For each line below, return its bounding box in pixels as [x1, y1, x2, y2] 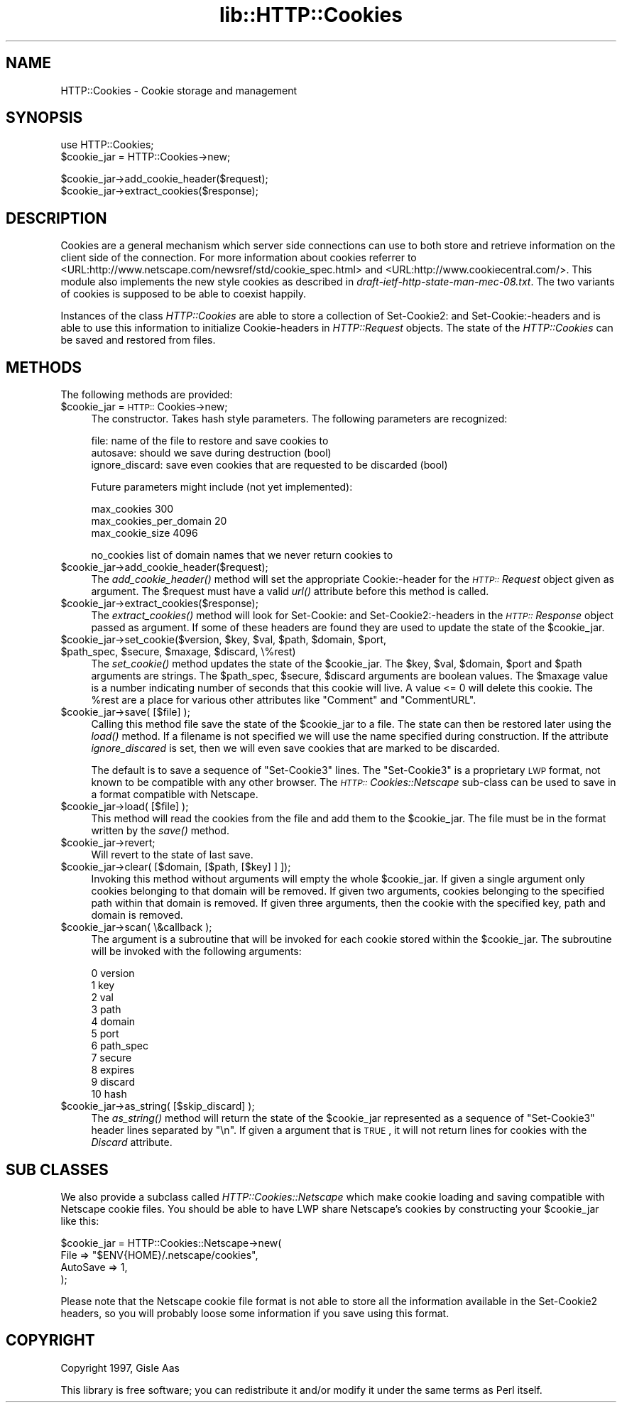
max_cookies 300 [91, 503, 174, 515]
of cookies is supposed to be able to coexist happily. [60, 288, 306, 300]
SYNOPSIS [6, 109, 83, 127]
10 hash [91, 1088, 127, 1101]
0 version [91, 967, 135, 980]
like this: [60, 1214, 99, 1227]
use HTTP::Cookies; [60, 138, 154, 151]
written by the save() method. [91, 824, 229, 837]
